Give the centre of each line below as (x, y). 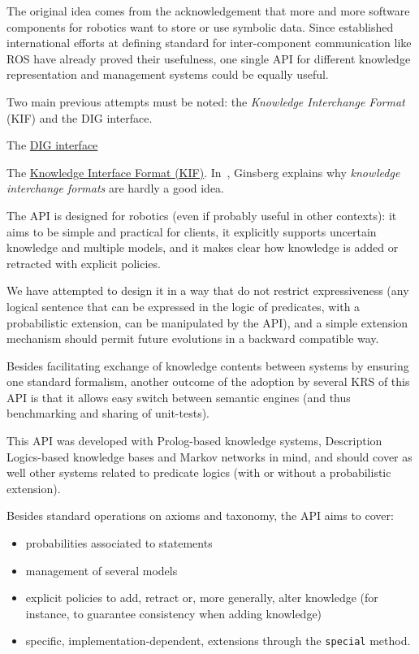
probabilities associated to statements (119, 543)
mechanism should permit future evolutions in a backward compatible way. (193, 338)
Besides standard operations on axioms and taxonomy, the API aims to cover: (200, 515)
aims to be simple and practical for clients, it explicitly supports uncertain (192, 231)
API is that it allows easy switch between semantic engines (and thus (179, 397)
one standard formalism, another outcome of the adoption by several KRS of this (208, 381)
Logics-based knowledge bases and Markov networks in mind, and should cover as (209, 456)
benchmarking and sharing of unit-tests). (108, 413)
